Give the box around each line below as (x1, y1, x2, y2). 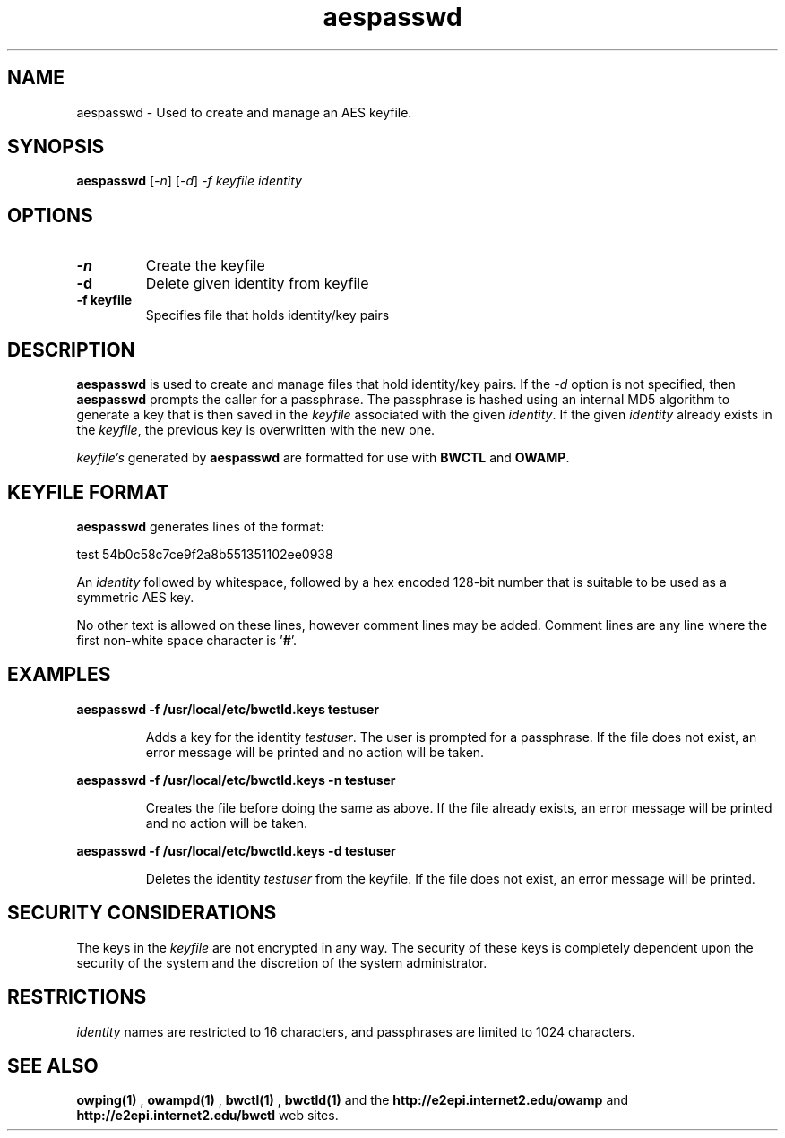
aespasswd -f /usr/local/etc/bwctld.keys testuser (76, 701, 379, 717)
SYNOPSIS (7, 135, 105, 159)
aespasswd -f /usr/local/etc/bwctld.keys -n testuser (76, 772, 396, 788)
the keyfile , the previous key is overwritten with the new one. (76, 422, 436, 438)
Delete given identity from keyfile (145, 274, 369, 293)
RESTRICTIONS (7, 986, 147, 1009)
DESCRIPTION (7, 338, 135, 361)
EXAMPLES (7, 663, 111, 686)
